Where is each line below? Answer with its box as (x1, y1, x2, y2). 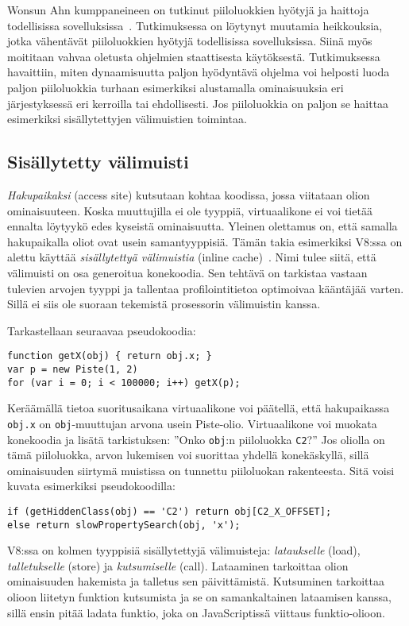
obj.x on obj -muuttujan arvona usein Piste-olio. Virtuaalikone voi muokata (7, 415, 377, 431)
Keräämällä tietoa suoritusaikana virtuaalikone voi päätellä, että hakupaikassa (7, 400, 390, 416)
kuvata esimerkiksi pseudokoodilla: (7, 477, 176, 494)
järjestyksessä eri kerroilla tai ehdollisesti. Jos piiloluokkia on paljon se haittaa (7, 95, 389, 111)
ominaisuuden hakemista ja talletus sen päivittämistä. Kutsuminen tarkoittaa (7, 573, 384, 589)
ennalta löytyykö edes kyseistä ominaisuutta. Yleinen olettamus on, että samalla (7, 218, 398, 234)
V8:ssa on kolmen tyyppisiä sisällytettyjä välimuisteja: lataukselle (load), (7, 542, 361, 558)
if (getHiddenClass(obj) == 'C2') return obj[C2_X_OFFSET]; (7, 505, 332, 517)
